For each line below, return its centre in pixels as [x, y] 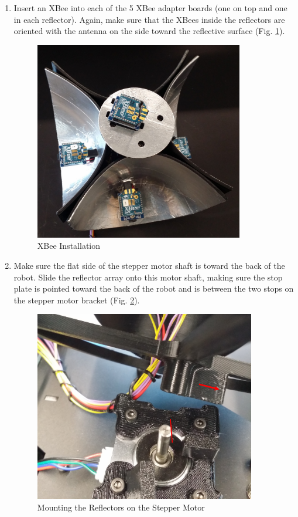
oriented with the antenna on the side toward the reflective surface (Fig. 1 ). [149, 31]
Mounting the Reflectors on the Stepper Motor [121, 507]
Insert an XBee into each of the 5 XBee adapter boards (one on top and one [150, 8]
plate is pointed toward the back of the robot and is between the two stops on [154, 288]
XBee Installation [69, 246]
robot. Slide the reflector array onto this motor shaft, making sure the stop [148, 277]
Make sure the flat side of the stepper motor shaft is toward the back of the [149, 265]
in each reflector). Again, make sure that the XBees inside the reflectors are [149, 19]
